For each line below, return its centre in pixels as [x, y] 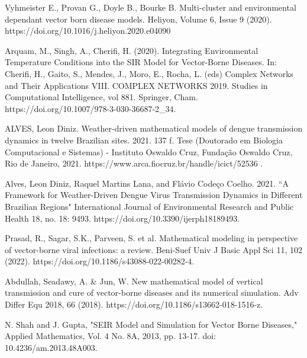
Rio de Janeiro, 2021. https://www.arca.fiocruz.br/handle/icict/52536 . [134, 163]
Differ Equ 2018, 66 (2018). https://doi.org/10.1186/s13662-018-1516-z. [134, 304]
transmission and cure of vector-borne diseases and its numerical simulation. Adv [152, 293]
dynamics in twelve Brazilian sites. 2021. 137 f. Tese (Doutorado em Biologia [144, 140]
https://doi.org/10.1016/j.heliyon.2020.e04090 [88, 31]
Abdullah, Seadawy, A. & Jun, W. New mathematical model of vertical [134, 281]
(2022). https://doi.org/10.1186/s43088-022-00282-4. [100, 261]
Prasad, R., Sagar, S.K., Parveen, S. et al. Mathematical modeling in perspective [151, 238]
